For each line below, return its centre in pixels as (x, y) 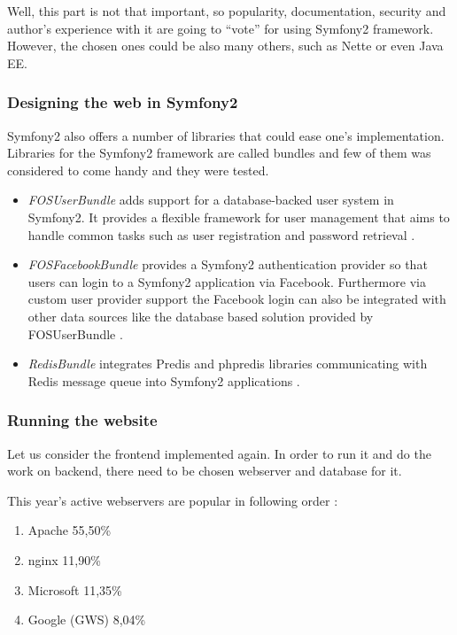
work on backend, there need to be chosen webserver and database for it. (205, 471)
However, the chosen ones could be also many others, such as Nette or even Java (225, 46)
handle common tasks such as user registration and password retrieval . (221, 234)
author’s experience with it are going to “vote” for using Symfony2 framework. (221, 28)
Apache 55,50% (70, 530)
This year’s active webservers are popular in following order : (173, 500)
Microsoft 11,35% (75, 589)
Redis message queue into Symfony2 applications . (164, 380)
